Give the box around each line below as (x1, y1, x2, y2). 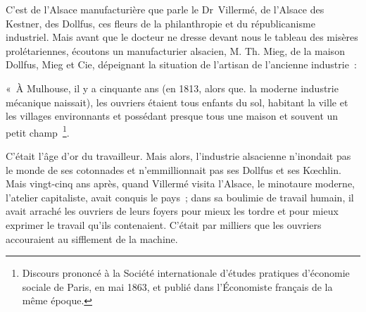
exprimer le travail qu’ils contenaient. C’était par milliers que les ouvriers (6, 217, 322, 232)
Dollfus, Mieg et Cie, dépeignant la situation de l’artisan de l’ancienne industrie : (6, 57, 357, 72)
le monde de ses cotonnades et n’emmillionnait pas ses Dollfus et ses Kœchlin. (6, 162, 341, 177)
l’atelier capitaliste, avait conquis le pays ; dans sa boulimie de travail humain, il (6, 189, 354, 204)
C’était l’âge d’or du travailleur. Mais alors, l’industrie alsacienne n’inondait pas (6, 149, 351, 163)
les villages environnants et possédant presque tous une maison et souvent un (6, 108, 339, 123)
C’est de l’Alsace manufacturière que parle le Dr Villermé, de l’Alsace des (6, 2, 324, 16)
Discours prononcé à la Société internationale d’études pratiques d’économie (22, 266, 350, 280)
